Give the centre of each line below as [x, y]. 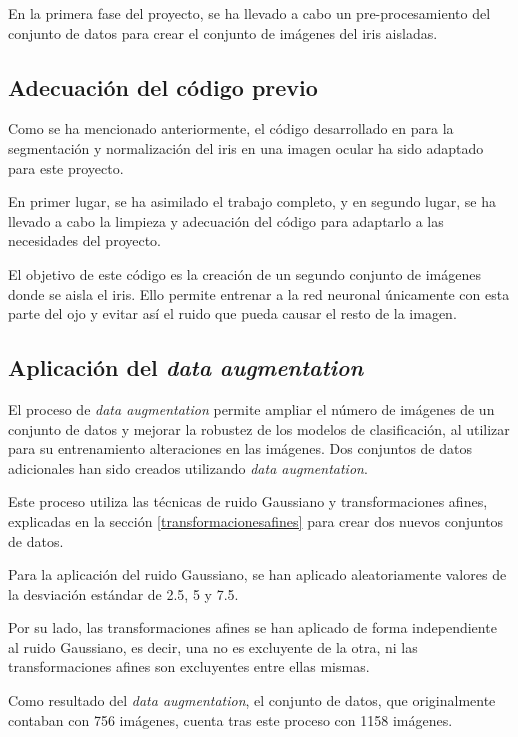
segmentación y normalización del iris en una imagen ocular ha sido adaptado [246, 147]
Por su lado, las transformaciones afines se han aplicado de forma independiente [252, 627]
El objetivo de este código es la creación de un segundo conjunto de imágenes [245, 273]
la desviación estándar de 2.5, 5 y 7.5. [123, 593]
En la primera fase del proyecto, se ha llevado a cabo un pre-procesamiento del [249, 13]
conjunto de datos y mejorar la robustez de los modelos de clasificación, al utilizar [259, 428]
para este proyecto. [66, 167]
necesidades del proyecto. [85, 240]
